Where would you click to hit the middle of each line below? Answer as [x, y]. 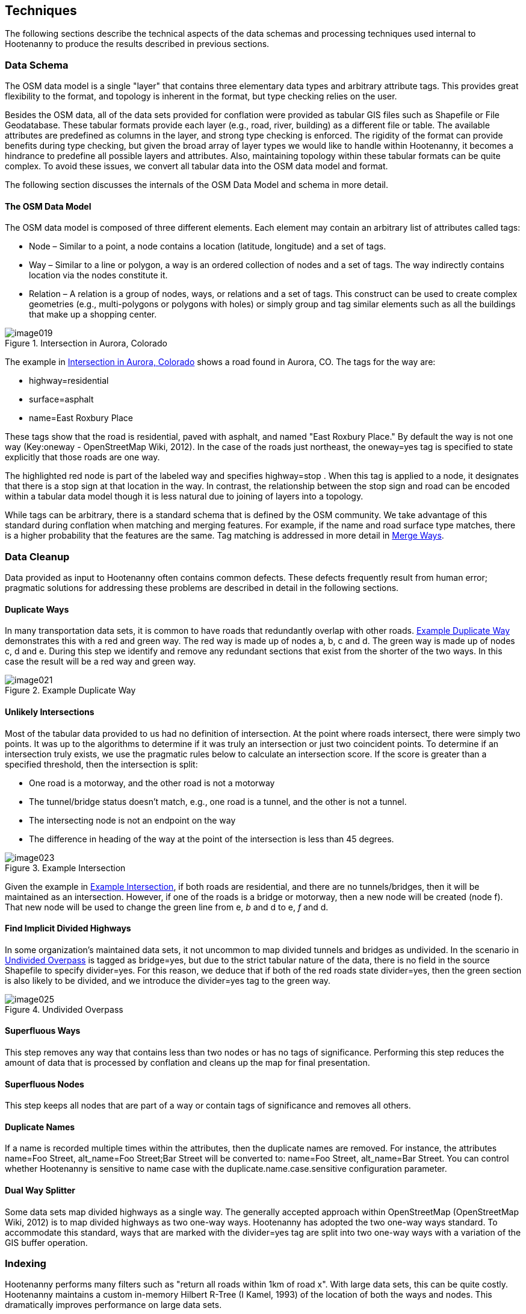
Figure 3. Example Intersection [65, 868]
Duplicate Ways [37, 609]
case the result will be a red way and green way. [101, 662]
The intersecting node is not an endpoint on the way [132, 820]
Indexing [26, 1264]
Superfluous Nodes [45, 1084]
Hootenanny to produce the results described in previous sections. [137, 44]
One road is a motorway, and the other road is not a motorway [152, 783]
